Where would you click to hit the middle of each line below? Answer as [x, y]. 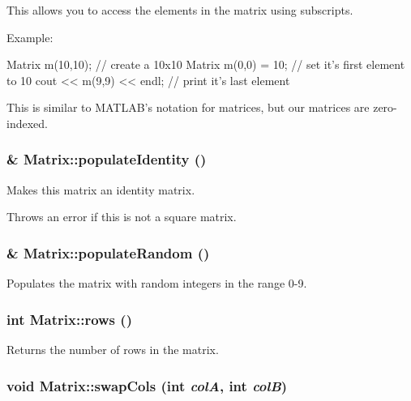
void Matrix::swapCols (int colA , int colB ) [147, 385]
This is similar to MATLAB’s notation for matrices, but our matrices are [188, 107]
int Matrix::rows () [69, 319]
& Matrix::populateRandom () [108, 252]
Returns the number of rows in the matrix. [113, 349]
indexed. [27, 123]
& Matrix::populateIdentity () [107, 159]
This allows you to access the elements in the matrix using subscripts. [180, 10]
